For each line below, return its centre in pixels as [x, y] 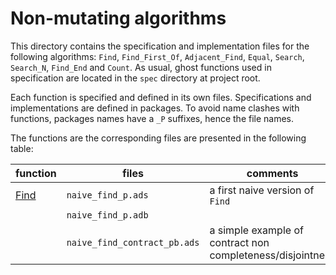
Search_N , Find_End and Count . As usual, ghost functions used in [141, 67]
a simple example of [256, 230]
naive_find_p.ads [107, 195]
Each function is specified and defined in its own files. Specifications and [161, 97]
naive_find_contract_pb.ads [133, 242]
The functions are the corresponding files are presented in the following [158, 138]
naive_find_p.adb [107, 215]
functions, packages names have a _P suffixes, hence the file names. [152, 118]
